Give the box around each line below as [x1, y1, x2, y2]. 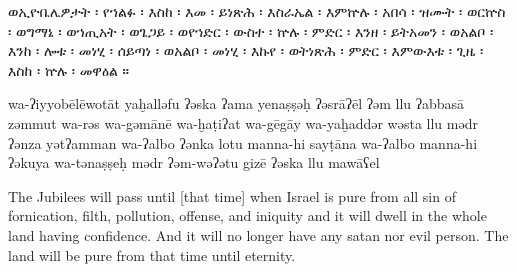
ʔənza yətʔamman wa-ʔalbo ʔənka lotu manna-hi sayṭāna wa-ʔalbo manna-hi [8, 132, 478, 153]
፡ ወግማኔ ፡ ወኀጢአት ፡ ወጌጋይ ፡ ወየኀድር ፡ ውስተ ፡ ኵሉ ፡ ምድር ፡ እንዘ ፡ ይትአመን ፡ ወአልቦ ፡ [8, 20, 494, 41]
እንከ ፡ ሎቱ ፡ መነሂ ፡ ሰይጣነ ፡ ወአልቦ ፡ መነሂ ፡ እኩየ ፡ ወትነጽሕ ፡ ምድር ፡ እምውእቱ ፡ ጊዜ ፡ [8, 40, 484, 61]
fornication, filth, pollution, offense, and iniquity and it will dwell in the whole [8, 205, 487, 226]
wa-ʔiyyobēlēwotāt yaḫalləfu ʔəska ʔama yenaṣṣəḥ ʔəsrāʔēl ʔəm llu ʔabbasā [8, 93, 465, 114]
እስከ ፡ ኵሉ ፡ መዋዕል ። [8, 59, 129, 80]
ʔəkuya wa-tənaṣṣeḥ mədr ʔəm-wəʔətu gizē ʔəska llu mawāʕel [8, 152, 380, 173]
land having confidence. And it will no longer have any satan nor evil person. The [8, 224, 509, 245]
